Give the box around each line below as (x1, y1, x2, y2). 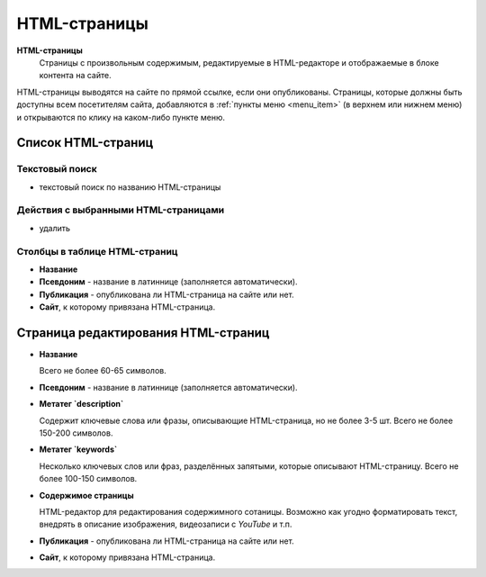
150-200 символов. (39, 428, 113, 438)
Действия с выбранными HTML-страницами (16, 203, 225, 216)
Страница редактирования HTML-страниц (16, 325, 270, 340)
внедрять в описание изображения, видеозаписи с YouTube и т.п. (39, 518, 292, 530)
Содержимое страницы (39, 490, 134, 500)
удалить (39, 222, 71, 233)
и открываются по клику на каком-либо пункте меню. (16, 112, 225, 122)
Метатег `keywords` (39, 444, 118, 455)
